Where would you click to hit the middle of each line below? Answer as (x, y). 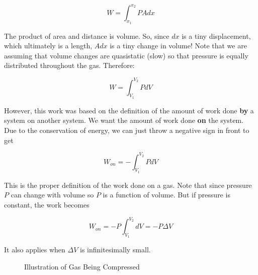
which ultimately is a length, (48, 46)
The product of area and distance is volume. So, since (87, 36)
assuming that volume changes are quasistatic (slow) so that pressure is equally (126, 55)
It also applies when (35, 250)
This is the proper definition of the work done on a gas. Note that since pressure (128, 185)
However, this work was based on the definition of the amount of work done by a (129, 110)
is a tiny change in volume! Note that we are (178, 46)
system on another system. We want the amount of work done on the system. (124, 120)
